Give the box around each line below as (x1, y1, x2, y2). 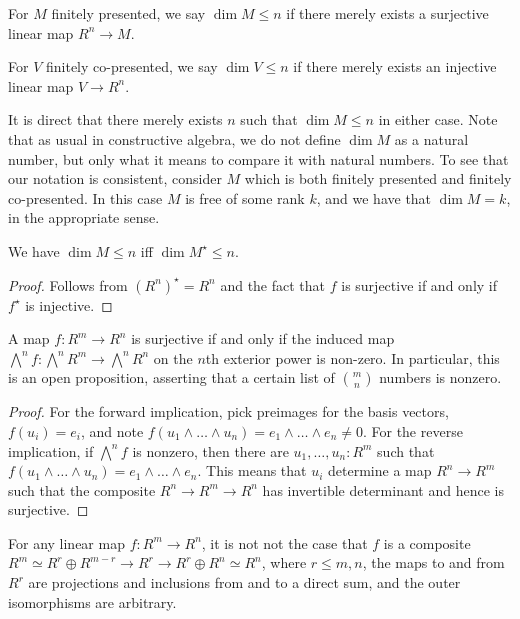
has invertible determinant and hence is (262, 479, 504, 500)
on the (153, 347, 193, 368)
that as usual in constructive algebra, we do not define (8, 128, 341, 149)
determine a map (328, 460, 432, 481)
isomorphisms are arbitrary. (8, 591, 177, 612)
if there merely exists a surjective (286, 3, 489, 23)
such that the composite (8, 479, 156, 500)
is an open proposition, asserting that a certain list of (8, 367, 335, 388)
